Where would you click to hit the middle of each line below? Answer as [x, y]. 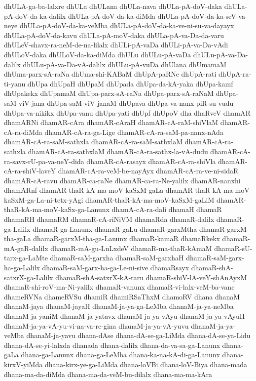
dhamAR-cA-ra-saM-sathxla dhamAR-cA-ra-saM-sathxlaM [93, 142]
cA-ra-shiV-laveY [30, 171]
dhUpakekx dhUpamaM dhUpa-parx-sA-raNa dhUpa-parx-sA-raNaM [109, 93]
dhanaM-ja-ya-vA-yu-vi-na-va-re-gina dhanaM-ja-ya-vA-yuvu [96, 325]
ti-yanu [15, 83]
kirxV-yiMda [23, 364]
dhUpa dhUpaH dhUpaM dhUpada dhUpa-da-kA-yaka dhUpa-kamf [130, 83]
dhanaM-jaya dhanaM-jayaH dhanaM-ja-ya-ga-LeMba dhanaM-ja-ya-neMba [119, 306]
